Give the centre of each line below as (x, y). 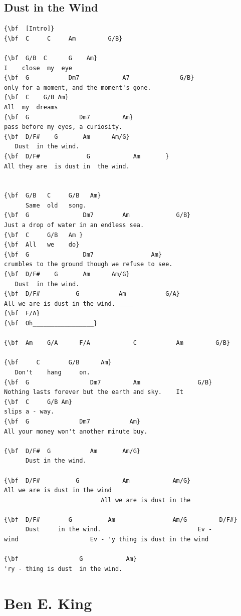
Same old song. (56, 205)
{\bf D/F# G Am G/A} (92, 294)
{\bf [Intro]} (29, 29)
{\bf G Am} (70, 559)
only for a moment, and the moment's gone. (78, 87)
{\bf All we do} (42, 245)
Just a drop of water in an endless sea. (74, 225)
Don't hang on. (52, 372)
